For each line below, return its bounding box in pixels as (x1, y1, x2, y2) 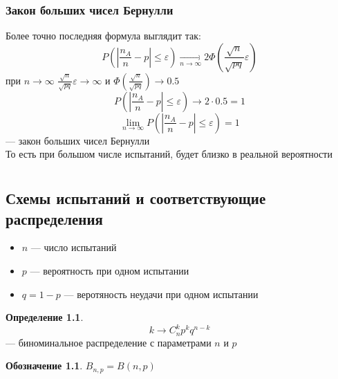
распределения (6, 207, 103, 229)
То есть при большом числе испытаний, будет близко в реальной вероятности (6, 147, 332, 161)
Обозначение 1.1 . (6, 358, 83, 373)
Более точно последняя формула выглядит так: (6, 28, 201, 43)
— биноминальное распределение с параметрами (6, 335, 212, 349)
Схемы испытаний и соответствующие (6, 187, 266, 209)
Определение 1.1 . (6, 310, 84, 324)
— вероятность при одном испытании (30, 263, 189, 277)
